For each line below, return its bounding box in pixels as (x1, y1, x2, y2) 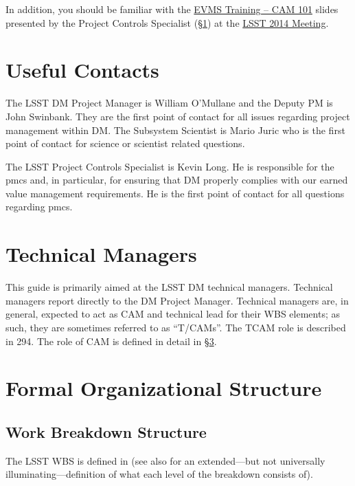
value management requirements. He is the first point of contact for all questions (5, 186, 345, 200)
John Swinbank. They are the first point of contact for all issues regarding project (5, 109, 350, 123)
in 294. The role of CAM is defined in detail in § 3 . (5, 333, 217, 348)
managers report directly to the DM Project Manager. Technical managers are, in (5, 293, 349, 307)
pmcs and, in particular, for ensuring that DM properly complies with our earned (5, 173, 348, 187)
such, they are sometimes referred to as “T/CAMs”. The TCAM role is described (5, 320, 346, 334)
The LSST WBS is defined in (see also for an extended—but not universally (5, 453, 325, 467)
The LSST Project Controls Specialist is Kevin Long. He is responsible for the (5, 159, 334, 173)
